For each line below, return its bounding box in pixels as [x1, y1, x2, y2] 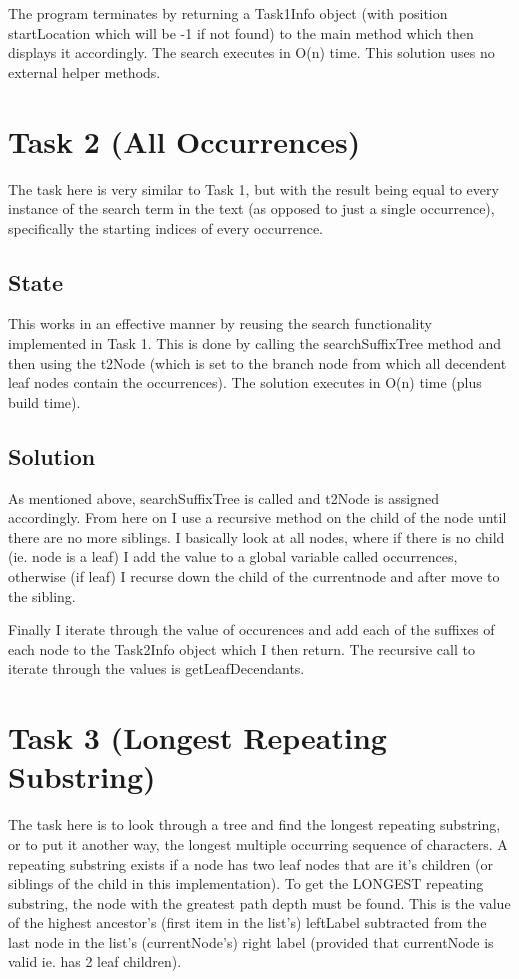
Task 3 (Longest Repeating [8, 717, 387, 758]
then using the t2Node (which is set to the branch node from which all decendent [8, 352, 507, 373]
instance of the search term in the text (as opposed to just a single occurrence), [8, 198, 495, 219]
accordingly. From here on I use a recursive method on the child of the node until [8, 507, 507, 528]
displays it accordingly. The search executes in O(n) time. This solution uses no [8, 42, 495, 63]
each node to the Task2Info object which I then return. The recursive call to [8, 638, 475, 659]
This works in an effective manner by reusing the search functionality [8, 313, 432, 334]
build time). [8, 391, 81, 412]
